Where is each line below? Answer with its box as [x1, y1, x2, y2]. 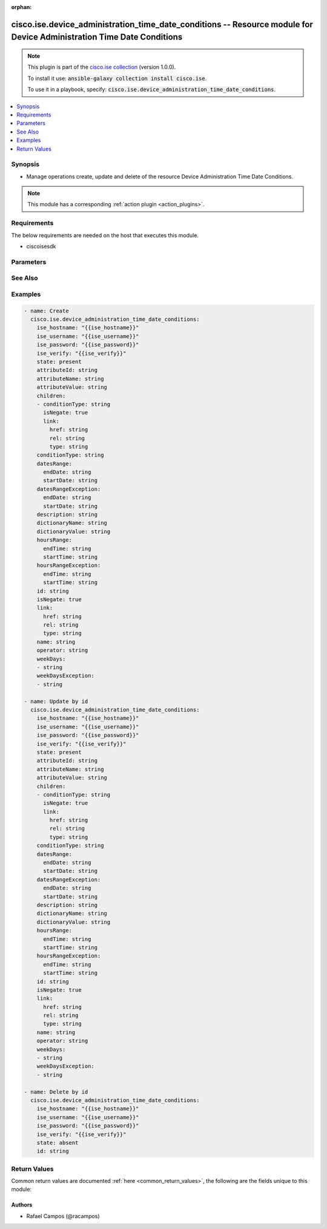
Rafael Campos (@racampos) [26, 1212, 100, 1219]
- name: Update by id [24, 698, 88, 705]
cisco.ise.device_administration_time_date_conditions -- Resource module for [11, 19, 313, 30]
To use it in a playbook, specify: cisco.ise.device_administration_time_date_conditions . [27, 86, 276, 93]
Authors [11, 1201, 33, 1208]
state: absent [36, 1139, 79, 1146]
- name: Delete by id [24, 1088, 88, 1095]
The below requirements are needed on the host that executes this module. [11, 231, 199, 239]
